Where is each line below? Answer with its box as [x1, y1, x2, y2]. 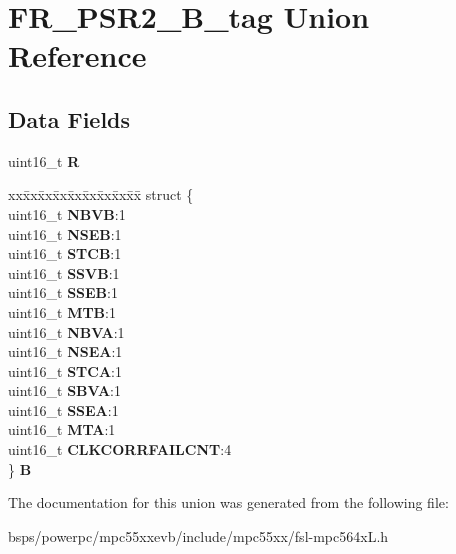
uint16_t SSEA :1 [8, 399, 119, 420]
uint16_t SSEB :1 [8, 282, 118, 303]
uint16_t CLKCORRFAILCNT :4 [8, 439, 232, 460]
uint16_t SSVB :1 [8, 262, 120, 283]
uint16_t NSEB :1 [8, 223, 122, 244]
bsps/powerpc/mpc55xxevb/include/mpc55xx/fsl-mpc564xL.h [8, 525, 389, 546]
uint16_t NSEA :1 [8, 341, 123, 362]
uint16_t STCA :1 [8, 360, 122, 381]
